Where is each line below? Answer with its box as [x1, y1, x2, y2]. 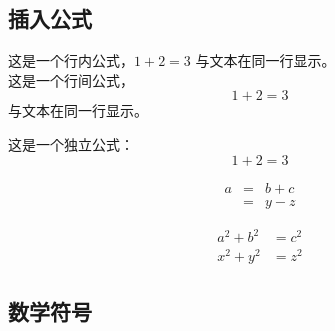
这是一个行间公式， [8, 69, 134, 90]
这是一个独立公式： [8, 133, 134, 154]
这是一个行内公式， [8, 50, 134, 71]
